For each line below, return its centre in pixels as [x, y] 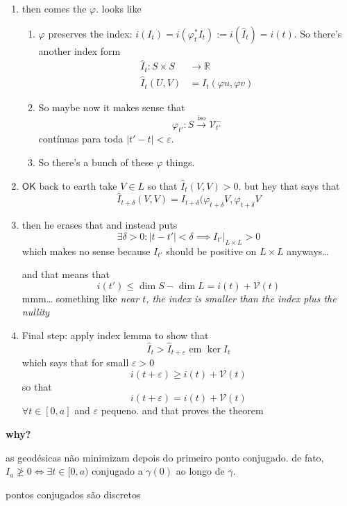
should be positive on [211, 251]
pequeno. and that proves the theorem [182, 410]
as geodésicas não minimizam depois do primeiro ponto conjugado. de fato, [165, 457]
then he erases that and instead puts [100, 225]
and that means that [66, 274]
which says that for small [75, 362]
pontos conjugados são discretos [73, 494]
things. [180, 162]
